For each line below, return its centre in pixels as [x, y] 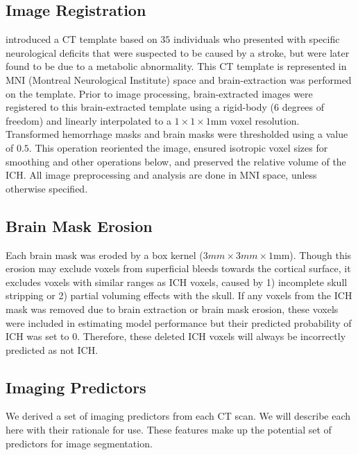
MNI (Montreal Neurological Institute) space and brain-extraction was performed [179, 79]
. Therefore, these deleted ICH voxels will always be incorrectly [212, 336]
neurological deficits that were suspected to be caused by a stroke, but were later [178, 52]
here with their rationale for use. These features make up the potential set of [169, 430]
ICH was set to [37, 336]
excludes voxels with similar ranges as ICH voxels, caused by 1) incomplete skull [177, 282]
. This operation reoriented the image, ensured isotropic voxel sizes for [178, 147]
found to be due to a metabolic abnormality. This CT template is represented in [176, 66]
